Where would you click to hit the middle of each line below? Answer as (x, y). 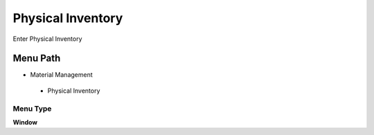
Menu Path (37, 58)
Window (25, 122)
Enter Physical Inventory (47, 39)
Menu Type (32, 109)
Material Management (61, 75)
